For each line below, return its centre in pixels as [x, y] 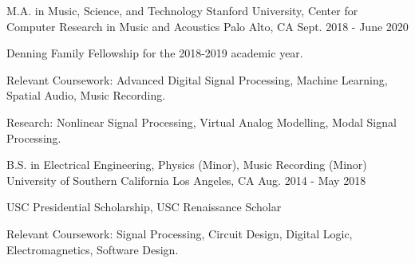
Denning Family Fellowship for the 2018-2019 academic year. [155, 53]
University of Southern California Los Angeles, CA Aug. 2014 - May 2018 [186, 180]
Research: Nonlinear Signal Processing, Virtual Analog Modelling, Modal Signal [202, 122]
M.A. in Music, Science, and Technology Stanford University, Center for [182, 10]
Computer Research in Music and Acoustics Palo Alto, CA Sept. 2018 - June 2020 [207, 26]
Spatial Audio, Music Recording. [86, 95]
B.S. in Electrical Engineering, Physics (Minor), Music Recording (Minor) [187, 165]
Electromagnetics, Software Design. [93, 249]
